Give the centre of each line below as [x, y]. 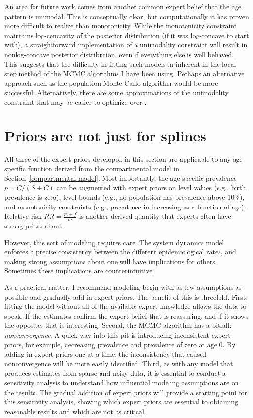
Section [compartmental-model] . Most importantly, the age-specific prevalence [121, 178]
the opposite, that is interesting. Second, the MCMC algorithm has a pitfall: [118, 325]
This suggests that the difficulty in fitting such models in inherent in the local [120, 64]
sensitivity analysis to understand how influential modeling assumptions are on [122, 382]
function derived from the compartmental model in [103, 168]
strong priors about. [34, 226]
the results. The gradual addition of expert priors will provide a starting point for [126, 392]
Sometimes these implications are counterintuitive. [79, 271]
